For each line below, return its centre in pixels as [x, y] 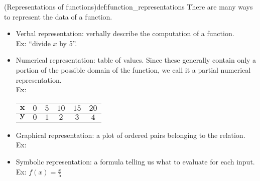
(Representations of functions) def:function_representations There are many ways [128, 7]
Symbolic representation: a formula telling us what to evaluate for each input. [135, 161]
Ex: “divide [33, 43]
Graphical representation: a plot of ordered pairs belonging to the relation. [131, 135]
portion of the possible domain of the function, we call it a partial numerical [133, 69]
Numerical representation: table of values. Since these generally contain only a [136, 60]
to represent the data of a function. [58, 16]
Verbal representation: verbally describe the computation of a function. [125, 33]
